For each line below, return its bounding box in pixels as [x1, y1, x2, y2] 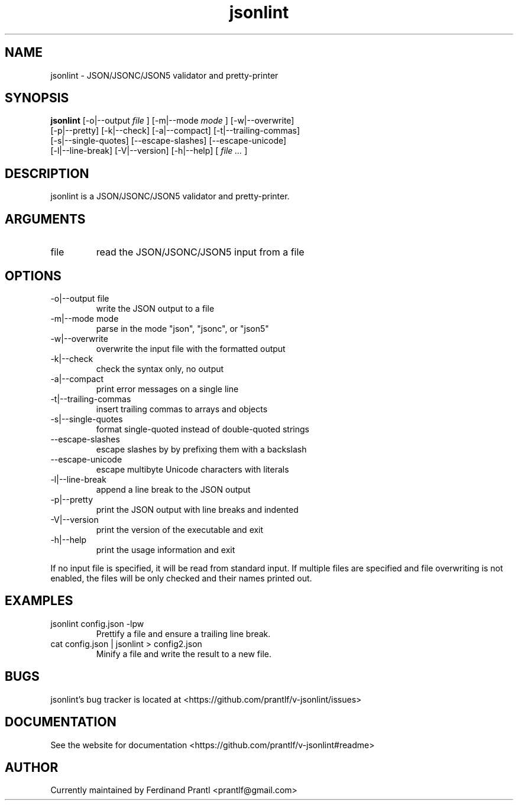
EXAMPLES [5, 593, 73, 609]
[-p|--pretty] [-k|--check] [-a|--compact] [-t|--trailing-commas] [50, 125, 300, 136]
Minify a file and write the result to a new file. [96, 648, 272, 659]
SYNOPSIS [5, 90, 69, 106]
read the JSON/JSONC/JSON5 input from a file [96, 246, 305, 258]
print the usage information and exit [96, 544, 235, 555]
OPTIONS [5, 268, 61, 283]
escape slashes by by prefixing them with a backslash [96, 444, 307, 454]
